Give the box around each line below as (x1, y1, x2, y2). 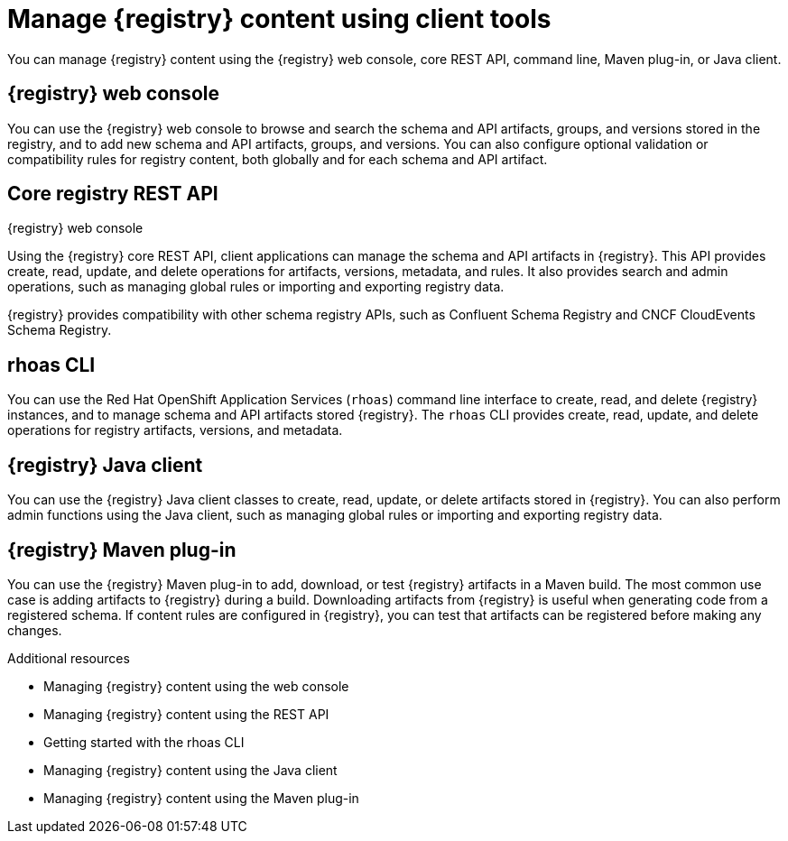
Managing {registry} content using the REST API (43, 706, 329, 722)
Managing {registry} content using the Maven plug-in (43, 790, 359, 806)
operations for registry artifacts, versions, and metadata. (7, 422, 343, 439)
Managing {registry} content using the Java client (43, 762, 338, 778)
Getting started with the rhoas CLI (43, 734, 245, 750)
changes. (7, 622, 62, 638)
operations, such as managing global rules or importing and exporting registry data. (7, 279, 505, 295)
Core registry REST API (7, 182, 218, 206)
